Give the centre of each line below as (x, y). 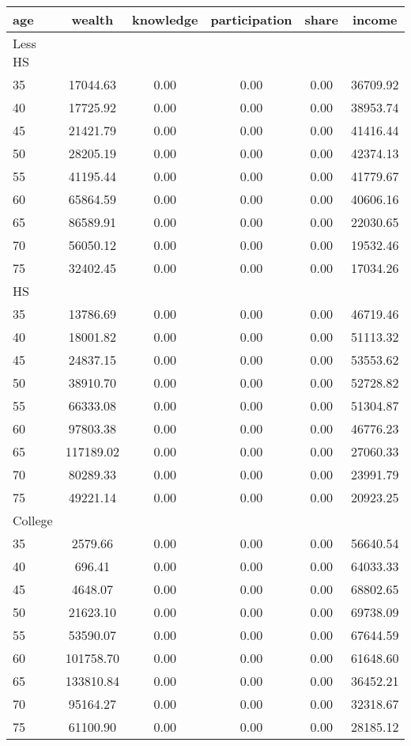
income (375, 19)
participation (251, 19)
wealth (92, 19)
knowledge (165, 19)
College (33, 520)
